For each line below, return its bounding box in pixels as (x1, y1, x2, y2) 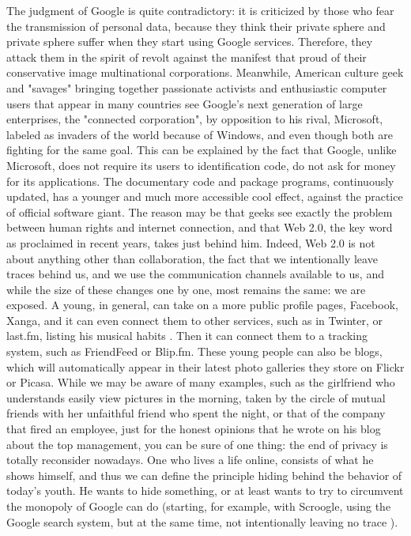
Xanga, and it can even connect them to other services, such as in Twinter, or (6, 311, 383, 328)
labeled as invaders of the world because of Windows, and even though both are (6, 126, 393, 142)
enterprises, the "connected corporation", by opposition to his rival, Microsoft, (6, 111, 383, 127)
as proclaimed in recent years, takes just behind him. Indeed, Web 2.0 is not (6, 234, 375, 251)
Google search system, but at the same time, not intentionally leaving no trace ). (6, 513, 398, 530)
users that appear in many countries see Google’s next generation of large (6, 95, 363, 111)
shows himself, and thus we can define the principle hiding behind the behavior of (6, 466, 402, 483)
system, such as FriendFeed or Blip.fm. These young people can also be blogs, (6, 343, 383, 360)
